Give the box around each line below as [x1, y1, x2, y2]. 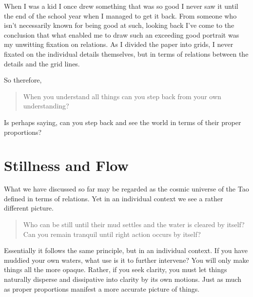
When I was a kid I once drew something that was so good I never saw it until [4, 1, 238, 11]
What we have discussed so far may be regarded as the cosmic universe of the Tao [4, 184, 249, 194]
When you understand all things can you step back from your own [23, 91, 221, 101]
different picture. [4, 203, 54, 213]
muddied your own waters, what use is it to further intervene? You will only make [4, 255, 249, 265]
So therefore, [4, 75, 42, 85]
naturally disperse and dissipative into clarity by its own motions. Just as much [4, 274, 242, 284]
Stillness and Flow [4, 155, 129, 175]
